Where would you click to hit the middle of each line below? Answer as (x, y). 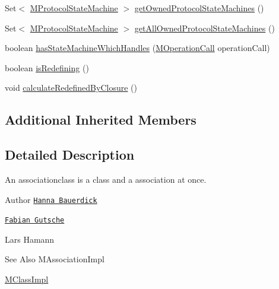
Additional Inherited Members (101, 120)
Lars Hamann (30, 239)
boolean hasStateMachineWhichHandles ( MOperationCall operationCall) (137, 48)
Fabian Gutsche (35, 220)
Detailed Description (70, 155)
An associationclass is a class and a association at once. (106, 179)
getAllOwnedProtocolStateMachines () (205, 28)
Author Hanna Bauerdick (51, 199)
